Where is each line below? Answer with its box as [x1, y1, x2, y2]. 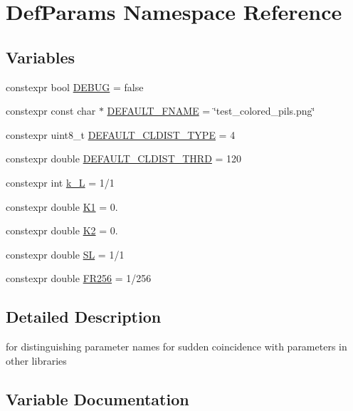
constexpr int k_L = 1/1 [6, 175, 115, 189]
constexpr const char [6, 103, 96, 118]
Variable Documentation [6, 387, 189, 410]
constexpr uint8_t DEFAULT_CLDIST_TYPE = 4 [6, 127, 236, 142]
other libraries [6, 353, 67, 368]
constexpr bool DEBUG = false [6, 79, 144, 94]
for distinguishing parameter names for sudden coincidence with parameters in [6, 339, 347, 354]
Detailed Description [6, 306, 162, 328]
